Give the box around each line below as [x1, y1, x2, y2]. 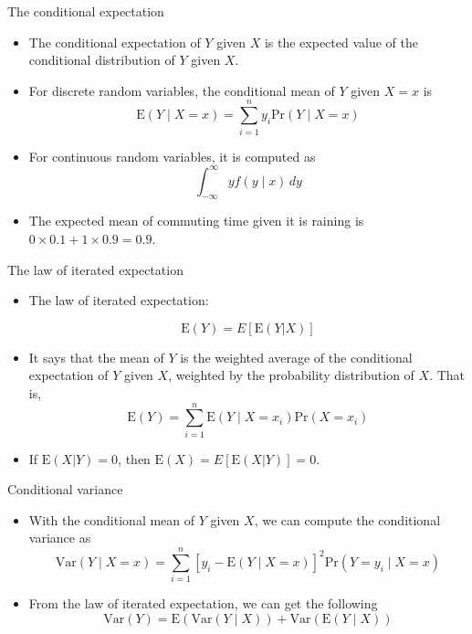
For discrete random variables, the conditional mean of [28, 80, 335, 100]
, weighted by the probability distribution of [168, 365, 414, 385]
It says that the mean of [28, 347, 164, 366]
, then [118, 449, 151, 468]
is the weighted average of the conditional [180, 347, 413, 366]
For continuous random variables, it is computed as [28, 146, 316, 165]
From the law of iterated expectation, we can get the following [28, 594, 378, 613]
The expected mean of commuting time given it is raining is [28, 211, 364, 230]
